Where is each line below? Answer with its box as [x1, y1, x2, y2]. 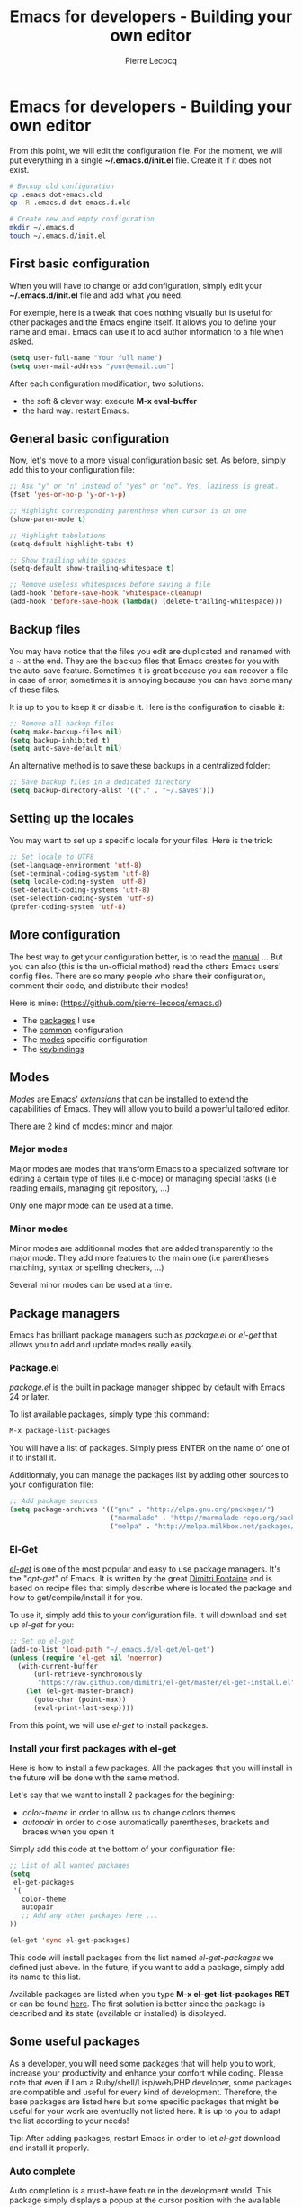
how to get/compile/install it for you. [9, 1591, 144, 1603]
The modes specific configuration [22, 1033, 148, 1045]
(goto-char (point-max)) [32, 1695, 127, 1705]
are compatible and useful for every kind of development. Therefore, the [9, 2086, 278, 2097]
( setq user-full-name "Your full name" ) [9, 353, 164, 362]
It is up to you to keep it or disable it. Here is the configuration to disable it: [9, 701, 285, 712]
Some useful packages [9, 2034, 141, 2049]
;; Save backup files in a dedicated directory [9, 778, 191, 787]
